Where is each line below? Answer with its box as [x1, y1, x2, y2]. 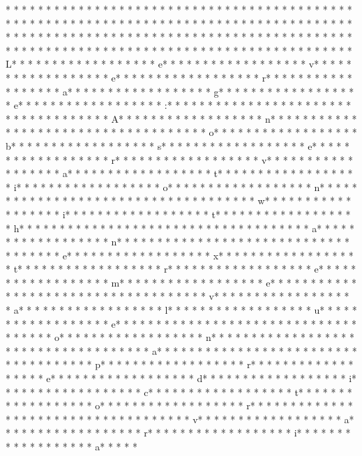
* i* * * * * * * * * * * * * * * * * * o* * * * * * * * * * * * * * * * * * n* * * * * [6, 179, 357, 194]
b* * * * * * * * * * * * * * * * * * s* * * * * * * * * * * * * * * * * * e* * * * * [6, 138, 349, 153]
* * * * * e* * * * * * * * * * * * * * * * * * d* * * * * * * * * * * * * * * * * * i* [6, 371, 357, 386]
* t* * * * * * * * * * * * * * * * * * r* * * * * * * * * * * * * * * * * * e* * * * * [6, 261, 356, 276]
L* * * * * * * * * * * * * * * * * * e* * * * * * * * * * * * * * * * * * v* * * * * [6, 56, 352, 71]
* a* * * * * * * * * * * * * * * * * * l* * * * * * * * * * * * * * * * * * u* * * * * [6, 303, 357, 317]
